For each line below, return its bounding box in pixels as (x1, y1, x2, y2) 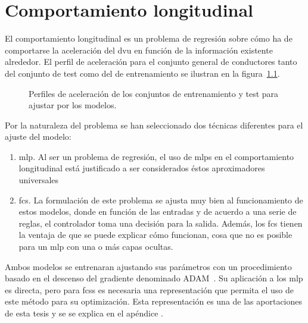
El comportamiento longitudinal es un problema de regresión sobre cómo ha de (5, 32, 293, 45)
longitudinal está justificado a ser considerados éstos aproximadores (18, 162, 265, 174)
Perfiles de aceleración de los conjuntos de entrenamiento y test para (29, 87, 279, 99)
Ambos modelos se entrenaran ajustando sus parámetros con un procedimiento (5, 260, 292, 272)
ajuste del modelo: (5, 130, 71, 143)
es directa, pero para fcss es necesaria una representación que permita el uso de (5, 283, 294, 296)
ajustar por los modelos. (29, 99, 117, 111)
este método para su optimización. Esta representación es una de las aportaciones (5, 295, 303, 308)
